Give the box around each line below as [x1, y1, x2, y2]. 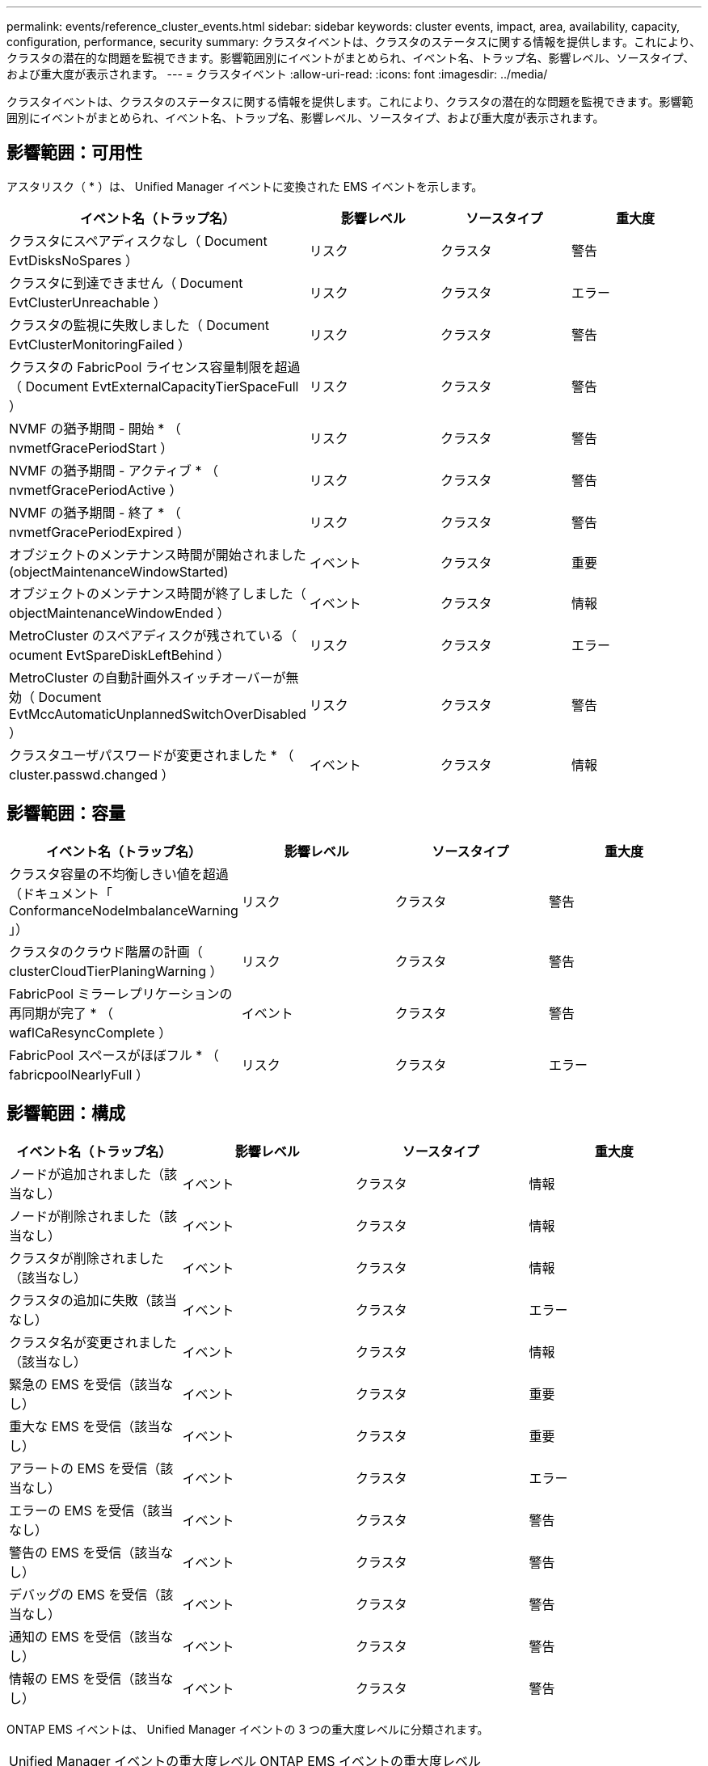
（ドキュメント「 [9, 885, 113, 902]
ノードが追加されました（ [9, 1165, 165, 1182]
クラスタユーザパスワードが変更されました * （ [9, 746, 294, 763]
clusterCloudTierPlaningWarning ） [9, 962, 223, 979]
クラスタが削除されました [9, 1249, 164, 1266]
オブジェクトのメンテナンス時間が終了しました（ [9, 585, 306, 602]
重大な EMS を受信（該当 [9, 1417, 161, 1434]
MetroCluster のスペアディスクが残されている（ [9, 627, 297, 644]
